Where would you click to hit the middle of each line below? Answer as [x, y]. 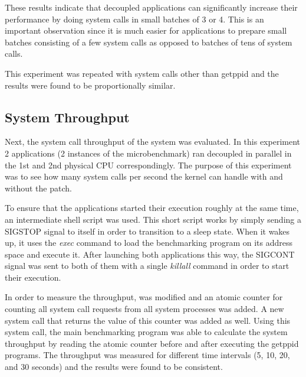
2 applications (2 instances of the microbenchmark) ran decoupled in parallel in [148, 153]
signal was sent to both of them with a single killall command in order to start [147, 266]
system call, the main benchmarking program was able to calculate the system [146, 332]
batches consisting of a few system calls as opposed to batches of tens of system [149, 42]
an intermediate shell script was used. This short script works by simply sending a [153, 219]
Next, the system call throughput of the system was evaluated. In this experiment [153, 142]
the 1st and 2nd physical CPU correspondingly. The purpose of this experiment [148, 165]
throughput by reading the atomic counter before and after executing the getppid [152, 343]
